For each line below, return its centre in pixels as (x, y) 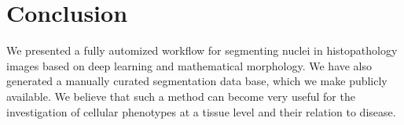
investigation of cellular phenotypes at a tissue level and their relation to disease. (201, 111)
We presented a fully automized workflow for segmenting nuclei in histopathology (202, 50)
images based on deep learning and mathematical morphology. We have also (189, 65)
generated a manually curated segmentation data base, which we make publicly (197, 81)
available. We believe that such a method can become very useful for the (181, 96)
